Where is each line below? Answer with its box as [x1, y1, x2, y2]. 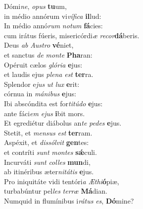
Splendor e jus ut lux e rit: [4, 78, 80, 89]
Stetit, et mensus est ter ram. [4, 127, 93, 138]
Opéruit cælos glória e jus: [4, 59, 83, 70]
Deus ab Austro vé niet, [4, 40, 74, 50]
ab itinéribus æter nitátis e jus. [4, 166, 94, 177]
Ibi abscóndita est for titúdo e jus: [4, 98, 103, 108]
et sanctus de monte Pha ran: [4, 49, 93, 60]
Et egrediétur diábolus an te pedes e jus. [4, 118, 122, 128]
